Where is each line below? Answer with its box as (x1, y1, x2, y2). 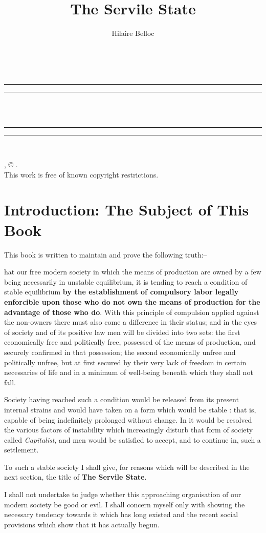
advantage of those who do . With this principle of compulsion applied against (4, 306, 259, 317)
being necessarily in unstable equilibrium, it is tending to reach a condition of (4, 276, 248, 287)
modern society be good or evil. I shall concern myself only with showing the (4, 499, 245, 509)
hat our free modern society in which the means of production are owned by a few (4, 266, 261, 277)
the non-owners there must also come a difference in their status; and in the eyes (4, 317, 257, 327)
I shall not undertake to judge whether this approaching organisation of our (4, 489, 241, 500)
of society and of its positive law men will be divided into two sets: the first (4, 326, 240, 337)
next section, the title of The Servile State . (4, 471, 147, 482)
